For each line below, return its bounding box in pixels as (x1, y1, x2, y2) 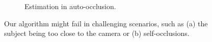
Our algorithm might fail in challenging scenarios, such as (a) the (4, 18, 208, 28)
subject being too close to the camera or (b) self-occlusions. (4, 28, 190, 38)
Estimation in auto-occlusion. (24, 1, 116, 11)
